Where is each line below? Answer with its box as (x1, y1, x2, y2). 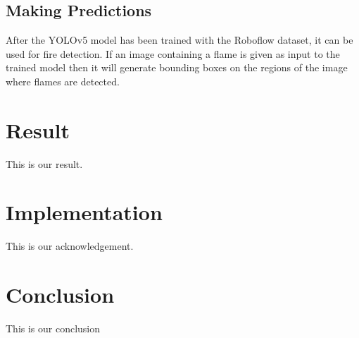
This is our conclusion (6, 321, 101, 336)
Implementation (6, 198, 163, 227)
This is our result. (6, 156, 83, 171)
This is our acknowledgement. (6, 239, 134, 253)
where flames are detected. (6, 73, 120, 88)
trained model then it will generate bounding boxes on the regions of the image (6, 60, 348, 75)
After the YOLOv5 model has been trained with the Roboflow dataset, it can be (6, 32, 353, 47)
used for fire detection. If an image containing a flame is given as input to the (6, 46, 340, 61)
